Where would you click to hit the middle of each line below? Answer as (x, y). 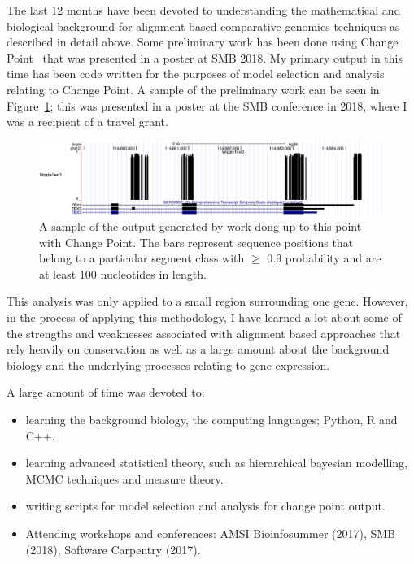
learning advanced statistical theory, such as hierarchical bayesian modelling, (216, 463)
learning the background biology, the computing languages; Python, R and (211, 419)
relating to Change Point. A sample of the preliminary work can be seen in (193, 89)
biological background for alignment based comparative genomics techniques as (203, 26)
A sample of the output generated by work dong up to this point (200, 226)
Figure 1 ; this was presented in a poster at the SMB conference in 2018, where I (207, 105)
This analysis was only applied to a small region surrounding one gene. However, (207, 301)
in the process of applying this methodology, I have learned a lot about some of (204, 317)
